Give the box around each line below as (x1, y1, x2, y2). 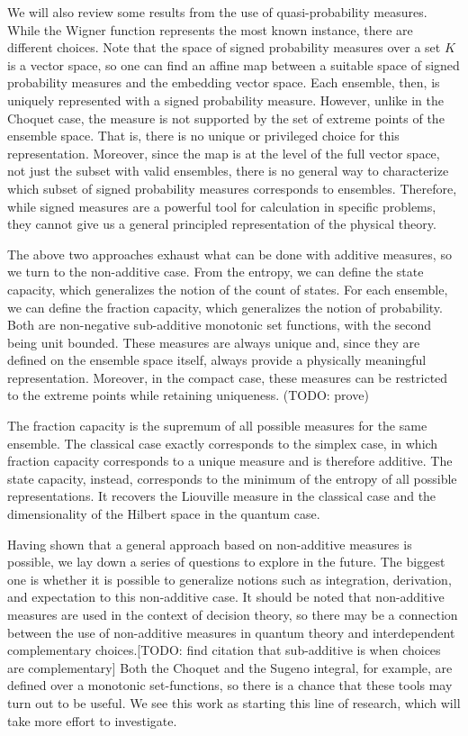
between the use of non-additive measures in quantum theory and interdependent (7, 622, 455, 641)
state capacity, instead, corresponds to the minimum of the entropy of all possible (7, 468, 457, 487)
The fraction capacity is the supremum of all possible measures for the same (7, 416, 427, 435)
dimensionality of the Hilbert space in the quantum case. (7, 504, 320, 523)
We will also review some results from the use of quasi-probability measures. (7, 3, 427, 21)
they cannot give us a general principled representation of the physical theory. (7, 214, 436, 233)
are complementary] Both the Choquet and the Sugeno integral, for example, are (7, 658, 453, 677)
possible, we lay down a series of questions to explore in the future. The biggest (7, 552, 445, 571)
